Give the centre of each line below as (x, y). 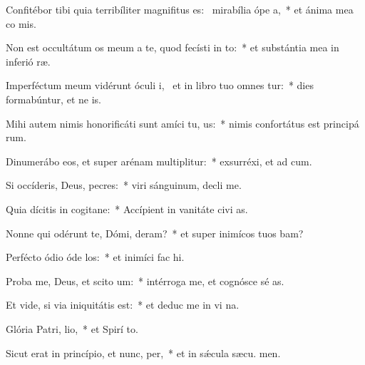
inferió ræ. (28, 61)
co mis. (21, 23)
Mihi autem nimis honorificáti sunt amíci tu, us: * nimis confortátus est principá (182, 123)
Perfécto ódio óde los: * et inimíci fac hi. (95, 257)
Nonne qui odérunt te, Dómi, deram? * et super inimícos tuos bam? (155, 233)
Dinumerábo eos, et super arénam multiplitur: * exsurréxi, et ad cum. (159, 161)
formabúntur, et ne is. (53, 99)
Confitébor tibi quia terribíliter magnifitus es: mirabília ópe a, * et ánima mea (180, 9)
